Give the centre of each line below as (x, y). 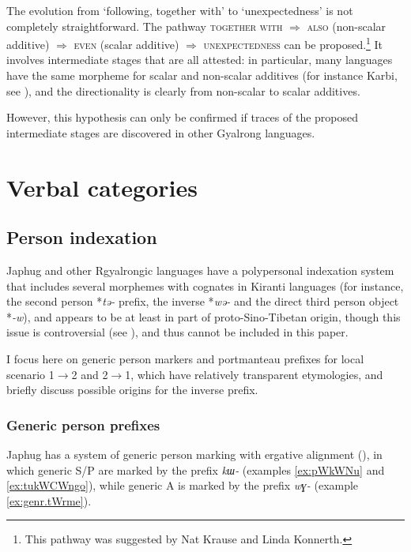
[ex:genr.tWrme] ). (49, 500)
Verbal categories (102, 187)
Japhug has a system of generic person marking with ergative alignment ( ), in (194, 454)
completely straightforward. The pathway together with (145, 26)
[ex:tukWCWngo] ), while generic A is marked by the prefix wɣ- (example (183, 485)
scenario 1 (30, 374)
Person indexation (82, 237)
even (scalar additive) (126, 44)
